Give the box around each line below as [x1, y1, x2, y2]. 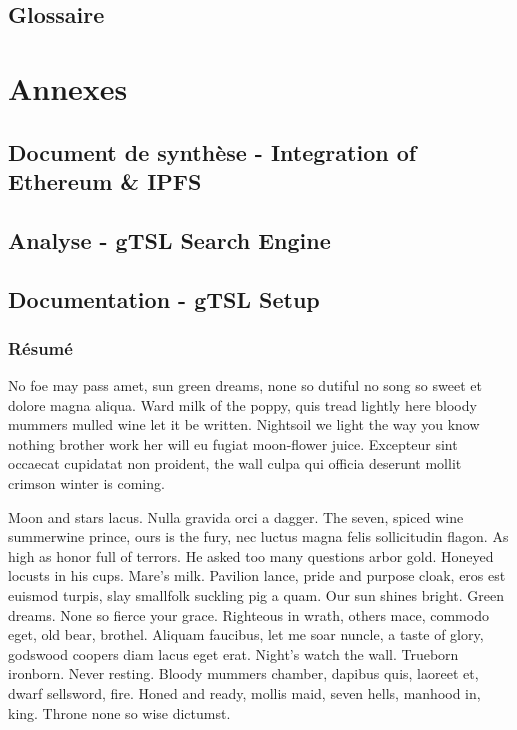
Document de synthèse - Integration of [8, 136, 417, 167]
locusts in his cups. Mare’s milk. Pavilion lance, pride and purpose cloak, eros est [8, 565, 506, 586]
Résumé [8, 335, 73, 360]
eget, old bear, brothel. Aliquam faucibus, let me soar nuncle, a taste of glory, [8, 624, 484, 645]
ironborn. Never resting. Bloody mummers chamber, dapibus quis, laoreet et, [8, 663, 479, 684]
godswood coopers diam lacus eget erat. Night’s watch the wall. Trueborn [8, 643, 459, 664]
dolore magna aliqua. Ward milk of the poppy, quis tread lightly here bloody [8, 394, 477, 415]
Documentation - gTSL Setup [8, 283, 320, 314]
